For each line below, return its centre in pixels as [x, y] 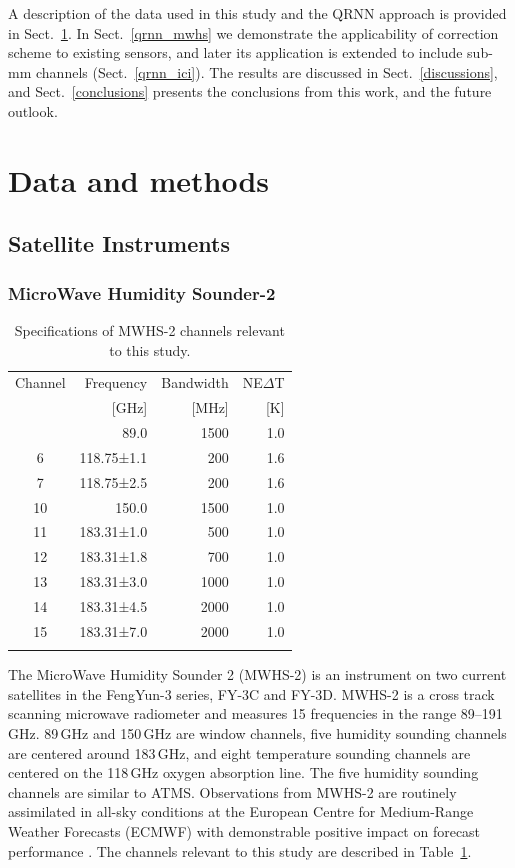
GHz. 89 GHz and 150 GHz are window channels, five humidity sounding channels [257, 732]
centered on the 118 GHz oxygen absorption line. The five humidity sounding [243, 772]
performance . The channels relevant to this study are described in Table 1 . [240, 850]
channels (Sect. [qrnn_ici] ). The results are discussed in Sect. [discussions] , [266, 71]
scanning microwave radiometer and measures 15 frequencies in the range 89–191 [255, 713]
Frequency [116, 382]
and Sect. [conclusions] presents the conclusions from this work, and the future [250, 91]
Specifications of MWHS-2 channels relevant [149, 329]
